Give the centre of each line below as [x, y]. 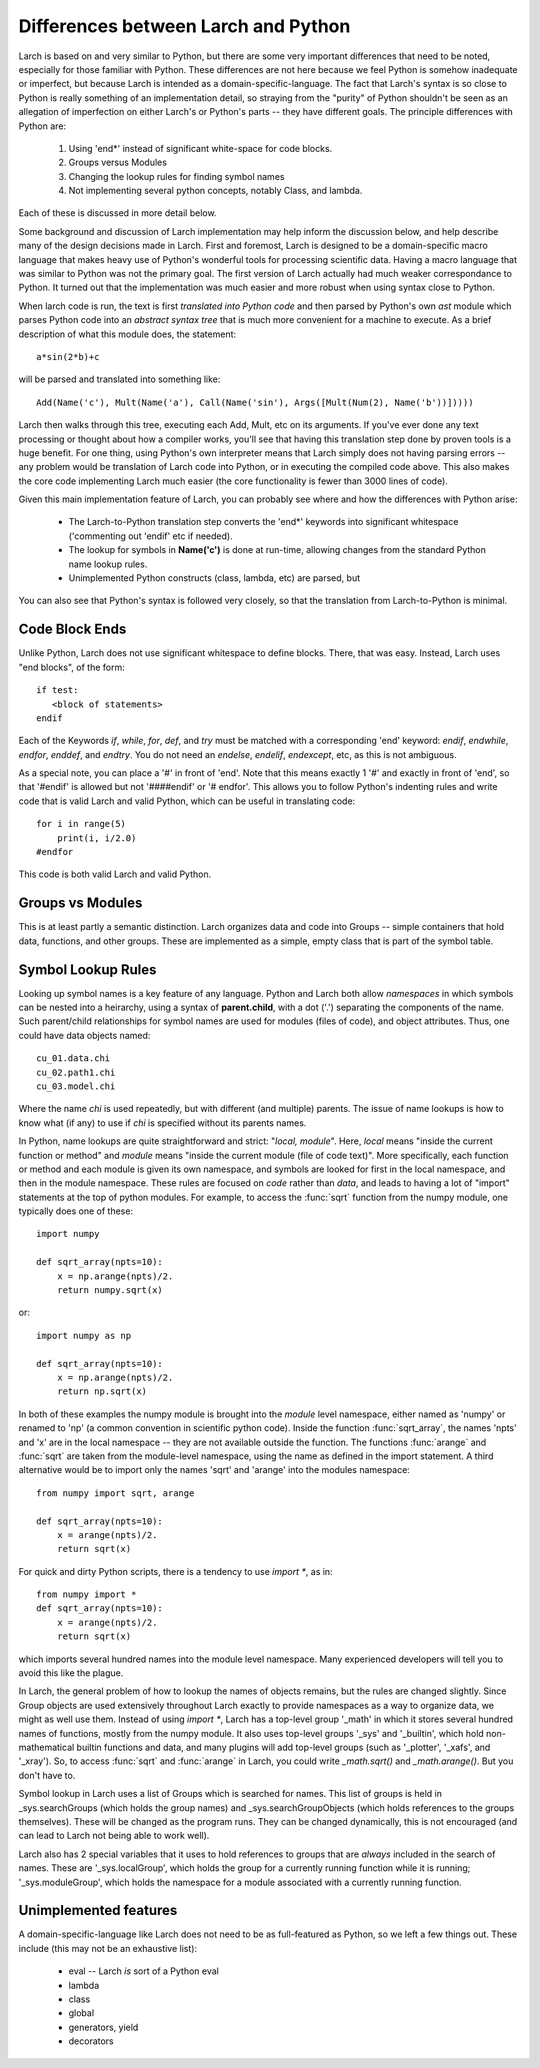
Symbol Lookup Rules [87, 969]
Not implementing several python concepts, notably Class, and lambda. [215, 191]
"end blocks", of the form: [71, 667]
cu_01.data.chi [73, 1058]
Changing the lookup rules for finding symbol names [176, 176]
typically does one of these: [76, 1211]
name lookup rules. [108, 564]
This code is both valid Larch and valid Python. [115, 874]
